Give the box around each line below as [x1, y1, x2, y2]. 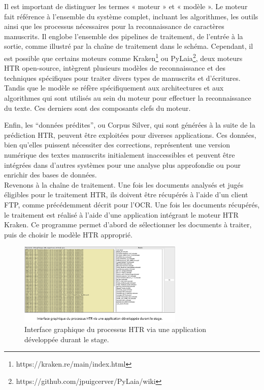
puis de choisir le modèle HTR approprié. [4, 229, 133, 239]
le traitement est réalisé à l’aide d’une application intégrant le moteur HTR [4, 209, 239, 220]
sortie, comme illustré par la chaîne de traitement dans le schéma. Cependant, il [4, 41, 253, 51]
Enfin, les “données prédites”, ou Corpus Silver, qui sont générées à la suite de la [4, 119, 255, 130]
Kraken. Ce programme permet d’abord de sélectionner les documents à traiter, [4, 219, 252, 230]
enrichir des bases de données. [4, 169, 97, 180]
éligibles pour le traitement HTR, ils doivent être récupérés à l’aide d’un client [4, 189, 248, 200]
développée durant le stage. [24, 334, 109, 344]
